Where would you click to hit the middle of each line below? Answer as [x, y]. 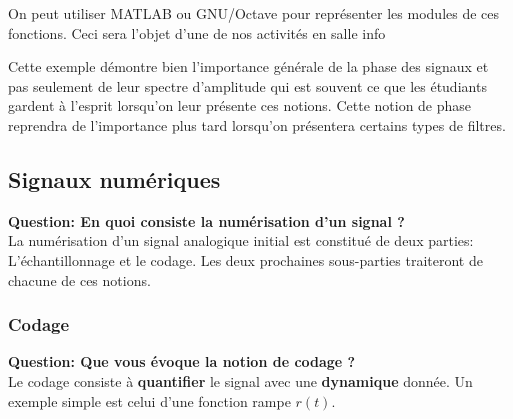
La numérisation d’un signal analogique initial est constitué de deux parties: [241, 240]
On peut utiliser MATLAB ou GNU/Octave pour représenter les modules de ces [254, 13]
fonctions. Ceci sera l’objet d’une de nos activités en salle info [197, 32]
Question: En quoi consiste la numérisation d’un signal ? [206, 220]
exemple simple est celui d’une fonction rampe [149, 400]
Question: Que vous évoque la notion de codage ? [182, 361]
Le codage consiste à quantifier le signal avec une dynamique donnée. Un [240, 380]
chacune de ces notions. [79, 279]
